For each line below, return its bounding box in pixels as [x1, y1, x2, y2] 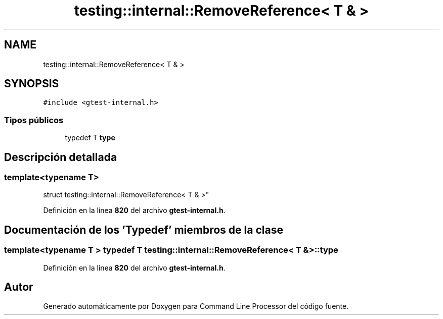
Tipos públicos [4, 115, 64, 125]
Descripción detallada [4, 150, 117, 164]
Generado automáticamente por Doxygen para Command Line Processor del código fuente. [43, 302, 349, 311]
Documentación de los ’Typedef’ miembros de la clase [4, 223, 283, 236]
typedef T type [65, 133, 115, 142]
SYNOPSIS [4, 77, 59, 90]
